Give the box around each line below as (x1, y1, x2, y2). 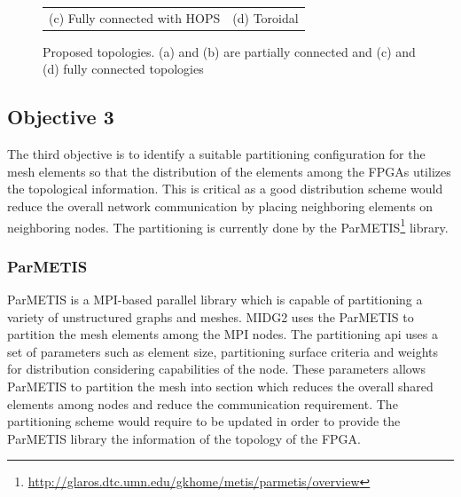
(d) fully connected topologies (43, 59, 204, 78)
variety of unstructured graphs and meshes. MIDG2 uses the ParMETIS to (7, 307, 414, 326)
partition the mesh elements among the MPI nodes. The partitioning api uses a (7, 325, 438, 343)
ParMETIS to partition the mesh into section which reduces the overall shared (7, 377, 434, 396)
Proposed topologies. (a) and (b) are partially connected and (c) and (43, 42, 416, 60)
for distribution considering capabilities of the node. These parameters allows (7, 359, 426, 378)
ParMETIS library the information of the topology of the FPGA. (7, 429, 361, 447)
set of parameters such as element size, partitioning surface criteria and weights (7, 342, 439, 360)
